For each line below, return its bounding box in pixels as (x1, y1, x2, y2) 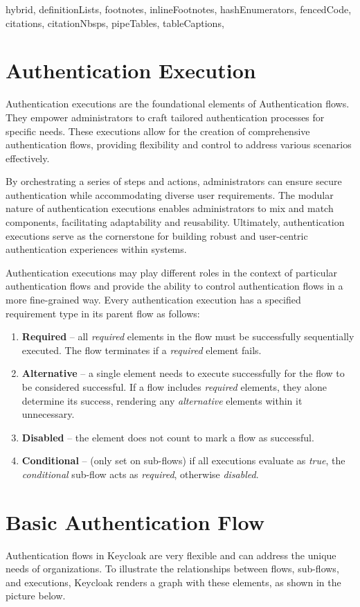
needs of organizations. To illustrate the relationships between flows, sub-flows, (6, 561, 339, 576)
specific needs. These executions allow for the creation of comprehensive (6, 123, 310, 138)
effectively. (6, 150, 50, 165)
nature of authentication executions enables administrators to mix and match (6, 201, 334, 215)
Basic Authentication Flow (6, 507, 264, 536)
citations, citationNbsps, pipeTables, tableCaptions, (6, 15, 224, 30)
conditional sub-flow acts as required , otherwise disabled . (21, 466, 259, 481)
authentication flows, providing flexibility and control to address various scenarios (6, 137, 352, 152)
